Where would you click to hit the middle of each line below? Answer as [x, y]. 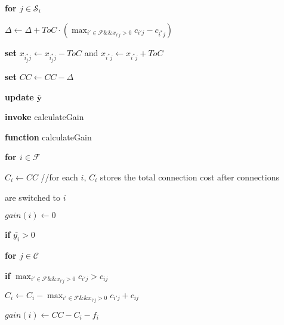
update [19, 96]
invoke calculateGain [44, 117]
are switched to [33, 197]
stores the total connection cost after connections [189, 177]
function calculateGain [48, 137]
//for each [59, 177]
